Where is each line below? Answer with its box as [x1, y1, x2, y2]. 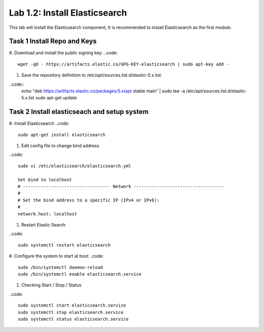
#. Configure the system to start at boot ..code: [9, 253, 104, 259]
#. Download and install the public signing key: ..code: [9, 50, 118, 56]
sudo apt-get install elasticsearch [18, 132, 106, 137]
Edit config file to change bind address [21, 143, 100, 149]
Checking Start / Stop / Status [21, 282, 82, 288]
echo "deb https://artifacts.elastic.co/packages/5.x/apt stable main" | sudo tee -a [21, 88, 185, 94]
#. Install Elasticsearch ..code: [9, 120, 69, 127]
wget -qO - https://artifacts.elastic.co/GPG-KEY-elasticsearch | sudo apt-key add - [18, 61, 229, 67]
